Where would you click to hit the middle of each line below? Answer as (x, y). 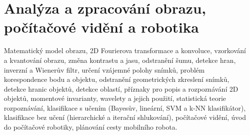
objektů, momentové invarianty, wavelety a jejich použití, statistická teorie (115, 98)
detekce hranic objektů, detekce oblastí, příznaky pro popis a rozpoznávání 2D (121, 88)
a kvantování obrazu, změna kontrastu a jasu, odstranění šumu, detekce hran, (120, 60)
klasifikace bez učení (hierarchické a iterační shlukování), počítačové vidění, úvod (125, 117)
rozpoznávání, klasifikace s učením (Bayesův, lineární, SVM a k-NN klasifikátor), (125, 107)
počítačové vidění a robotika (102, 27)
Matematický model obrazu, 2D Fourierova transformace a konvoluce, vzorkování (125, 50)
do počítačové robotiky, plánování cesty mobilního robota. (91, 127)
